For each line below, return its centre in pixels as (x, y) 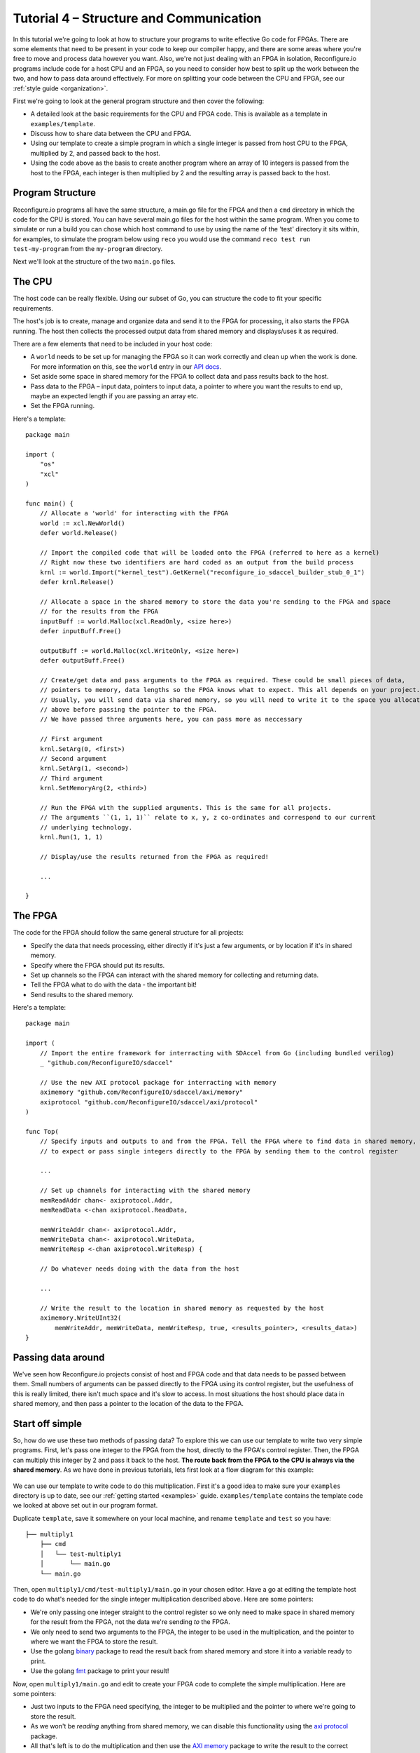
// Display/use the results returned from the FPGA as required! (154, 857)
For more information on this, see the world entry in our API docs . (126, 366)
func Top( (42, 1131)
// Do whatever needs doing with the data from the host (139, 1269)
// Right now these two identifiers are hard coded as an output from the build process (197, 562)
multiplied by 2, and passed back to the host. (96, 153)
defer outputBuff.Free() (82, 661)
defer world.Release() (79, 533)
